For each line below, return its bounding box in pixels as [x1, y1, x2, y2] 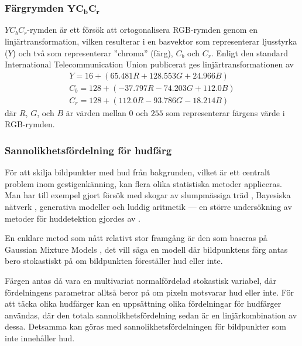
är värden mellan [66, 106, 126, 118]
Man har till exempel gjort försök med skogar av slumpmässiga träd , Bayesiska [5, 189, 291, 201]
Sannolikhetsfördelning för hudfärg [5, 143, 172, 157]
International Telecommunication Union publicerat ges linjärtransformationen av [5, 58, 294, 70]
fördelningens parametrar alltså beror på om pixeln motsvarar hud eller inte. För [5, 286, 294, 298]
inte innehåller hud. [5, 331, 75, 344]
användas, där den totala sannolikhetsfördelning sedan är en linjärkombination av [5, 308, 297, 321]
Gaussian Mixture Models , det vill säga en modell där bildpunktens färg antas [5, 243, 288, 255]
